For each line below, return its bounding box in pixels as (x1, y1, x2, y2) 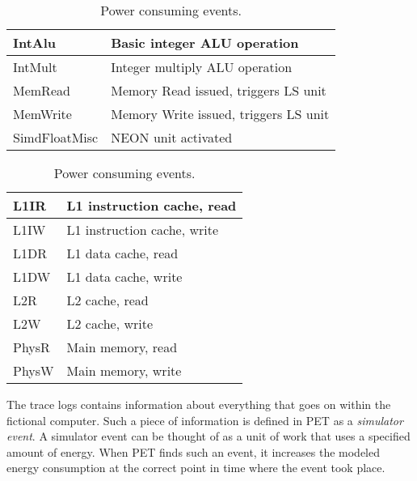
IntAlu (13, 33, 57, 52)
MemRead (13, 81, 70, 100)
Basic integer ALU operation (111, 33, 299, 52)
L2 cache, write (66, 314, 154, 333)
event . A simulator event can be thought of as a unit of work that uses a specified (6, 428, 411, 445)
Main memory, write (66, 361, 182, 380)
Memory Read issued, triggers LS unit (111, 81, 326, 100)
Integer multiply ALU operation (111, 57, 293, 76)
